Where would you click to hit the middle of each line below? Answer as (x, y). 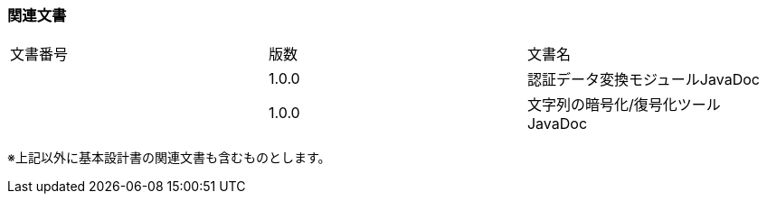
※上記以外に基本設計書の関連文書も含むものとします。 (169, 158)
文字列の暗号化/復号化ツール (624, 105)
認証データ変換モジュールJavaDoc (643, 80)
